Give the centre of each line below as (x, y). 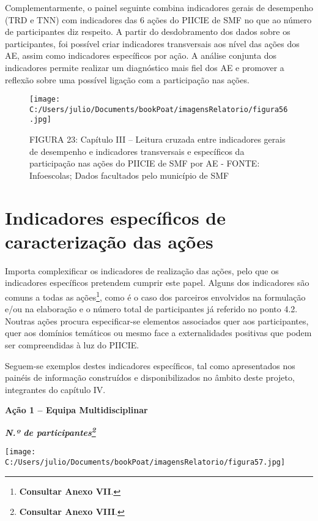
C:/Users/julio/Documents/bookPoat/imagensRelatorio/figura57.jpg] (145, 462)
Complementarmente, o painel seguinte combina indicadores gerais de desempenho (159, 7)
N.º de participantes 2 (50, 431)
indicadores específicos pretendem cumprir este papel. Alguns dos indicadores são (157, 283)
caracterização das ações (109, 241)
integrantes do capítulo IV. (55, 389)
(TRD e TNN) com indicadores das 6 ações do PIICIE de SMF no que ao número (158, 19)
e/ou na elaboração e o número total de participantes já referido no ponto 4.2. (151, 309)
